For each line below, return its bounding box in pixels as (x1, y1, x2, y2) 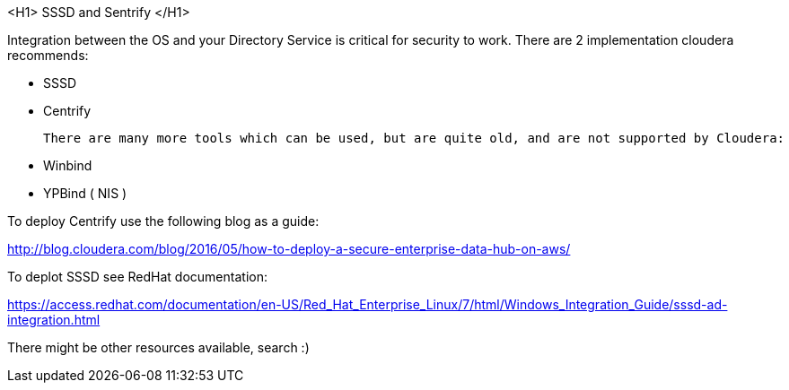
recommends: (7, 48, 89, 63)
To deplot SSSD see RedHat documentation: (7, 269, 267, 284)
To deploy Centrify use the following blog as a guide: (7, 213, 320, 229)
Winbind (43, 158, 92, 173)
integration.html (7, 312, 101, 327)
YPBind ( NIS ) (43, 186, 127, 201)
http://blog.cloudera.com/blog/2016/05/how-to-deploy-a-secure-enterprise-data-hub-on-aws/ (7, 241, 571, 256)
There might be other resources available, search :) (7, 340, 310, 355)
